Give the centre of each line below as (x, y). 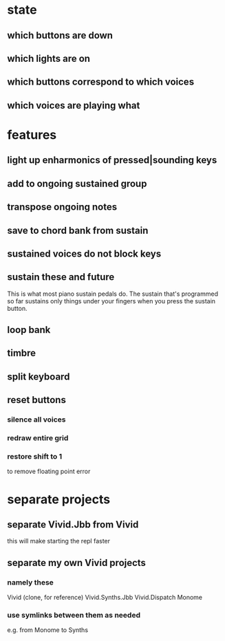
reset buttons (37, 400)
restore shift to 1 (35, 457)
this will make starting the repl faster (59, 541)
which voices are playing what (74, 105)
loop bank (29, 330)
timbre (22, 353)
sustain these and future (61, 277)
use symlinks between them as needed (74, 616)
